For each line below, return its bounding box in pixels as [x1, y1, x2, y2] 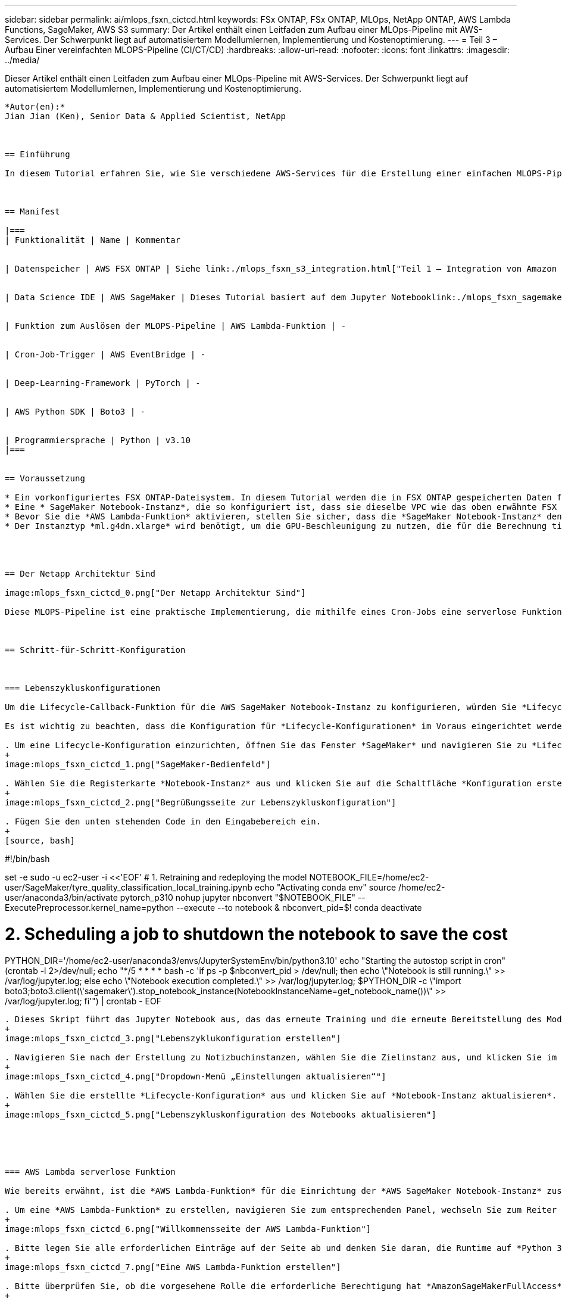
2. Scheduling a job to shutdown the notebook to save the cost [5, 923, 508, 944]
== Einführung [5, 150, 70, 159]
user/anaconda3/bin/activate [5, 892, 118, 902]
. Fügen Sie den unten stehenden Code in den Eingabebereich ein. [5, 817, 321, 826]
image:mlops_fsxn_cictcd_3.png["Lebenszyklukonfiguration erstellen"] [5, 1033, 341, 1043]
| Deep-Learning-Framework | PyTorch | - [5, 378, 201, 388]
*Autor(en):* [5, 102, 65, 111]
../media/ [5, 55, 40, 65]
